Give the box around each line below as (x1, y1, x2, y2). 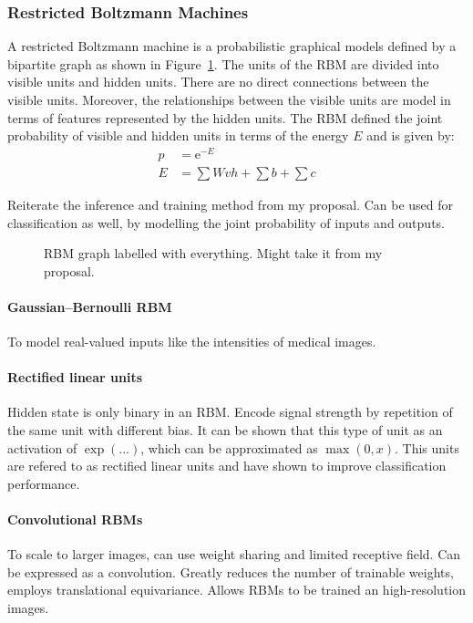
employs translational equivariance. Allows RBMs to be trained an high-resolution (7, 580, 467, 599)
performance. (7, 473, 80, 493)
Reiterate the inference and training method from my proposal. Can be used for (7, 194, 454, 213)
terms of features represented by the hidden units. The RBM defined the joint (7, 108, 443, 127)
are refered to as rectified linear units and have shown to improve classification (7, 456, 447, 475)
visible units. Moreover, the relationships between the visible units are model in (7, 90, 451, 109)
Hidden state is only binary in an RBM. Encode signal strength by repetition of (7, 402, 453, 421)
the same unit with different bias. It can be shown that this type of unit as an (7, 421, 443, 440)
